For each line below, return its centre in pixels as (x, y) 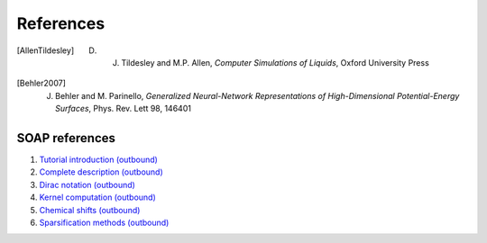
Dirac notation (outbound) (87, 184)
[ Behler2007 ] (41, 83)
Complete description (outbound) (101, 172)
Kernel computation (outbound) (98, 197)
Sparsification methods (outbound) (104, 222)
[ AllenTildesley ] (46, 50)
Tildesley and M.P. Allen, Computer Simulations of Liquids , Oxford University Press (276, 62)
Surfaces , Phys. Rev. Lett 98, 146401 (123, 109)
